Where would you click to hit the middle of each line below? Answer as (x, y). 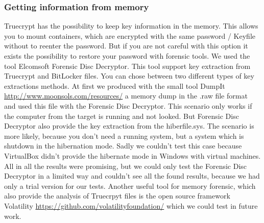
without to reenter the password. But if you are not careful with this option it (126, 46)
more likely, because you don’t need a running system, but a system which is (124, 135)
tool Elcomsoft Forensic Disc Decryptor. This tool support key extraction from (127, 66)
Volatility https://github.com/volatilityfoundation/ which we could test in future (131, 205)
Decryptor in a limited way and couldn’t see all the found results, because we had (132, 176)
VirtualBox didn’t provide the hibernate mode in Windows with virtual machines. (133, 155)
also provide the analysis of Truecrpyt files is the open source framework (117, 196)
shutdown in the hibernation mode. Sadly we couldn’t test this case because (123, 146)
